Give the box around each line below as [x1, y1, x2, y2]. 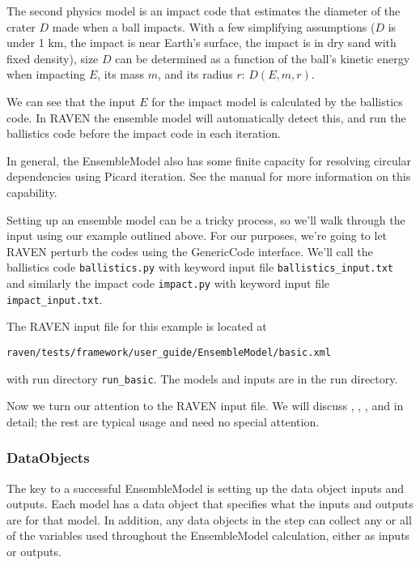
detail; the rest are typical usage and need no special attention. [6, 413, 320, 430]
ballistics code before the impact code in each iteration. [6, 125, 281, 142]
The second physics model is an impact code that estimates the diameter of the [6, 2, 401, 19]
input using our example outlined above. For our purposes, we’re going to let [6, 227, 388, 244]
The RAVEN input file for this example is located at [6, 318, 267, 335]
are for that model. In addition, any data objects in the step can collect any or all [6, 511, 412, 528]
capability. [6, 183, 57, 200]
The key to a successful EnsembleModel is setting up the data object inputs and [6, 479, 405, 496]
